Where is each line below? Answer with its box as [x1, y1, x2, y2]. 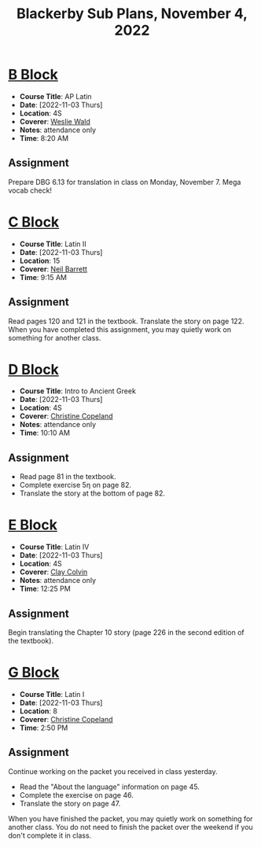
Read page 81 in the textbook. [19, 472, 116, 481]
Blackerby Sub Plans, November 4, [16, 5, 248, 23]
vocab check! [8, 186, 53, 195]
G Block [8, 664, 60, 681]
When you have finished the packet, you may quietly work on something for [8, 813, 253, 823]
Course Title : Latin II [19, 239, 86, 249]
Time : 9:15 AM [19, 272, 67, 282]
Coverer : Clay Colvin [19, 567, 88, 577]
